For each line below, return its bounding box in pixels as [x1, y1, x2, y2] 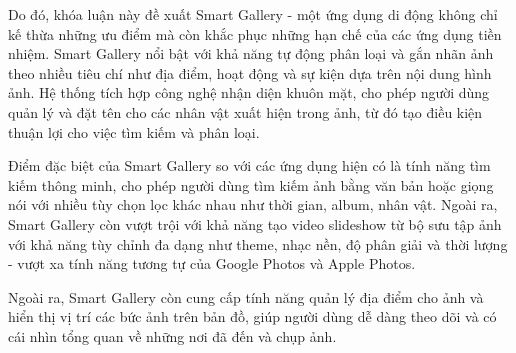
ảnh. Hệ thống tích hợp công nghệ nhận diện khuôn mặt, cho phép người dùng [8, 82, 490, 103]
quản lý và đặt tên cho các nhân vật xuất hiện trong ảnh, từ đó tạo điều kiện [8, 101, 483, 122]
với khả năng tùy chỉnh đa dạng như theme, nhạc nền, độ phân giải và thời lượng [8, 233, 508, 254]
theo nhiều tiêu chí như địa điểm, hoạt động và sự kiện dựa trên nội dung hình [8, 62, 492, 83]
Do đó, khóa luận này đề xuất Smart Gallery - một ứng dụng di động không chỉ [8, 4, 498, 24]
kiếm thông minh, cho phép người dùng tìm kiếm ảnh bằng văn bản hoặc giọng [8, 174, 494, 195]
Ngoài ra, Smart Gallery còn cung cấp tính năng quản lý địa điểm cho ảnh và [8, 286, 484, 307]
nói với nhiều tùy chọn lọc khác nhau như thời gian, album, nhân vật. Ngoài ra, [8, 194, 498, 215]
